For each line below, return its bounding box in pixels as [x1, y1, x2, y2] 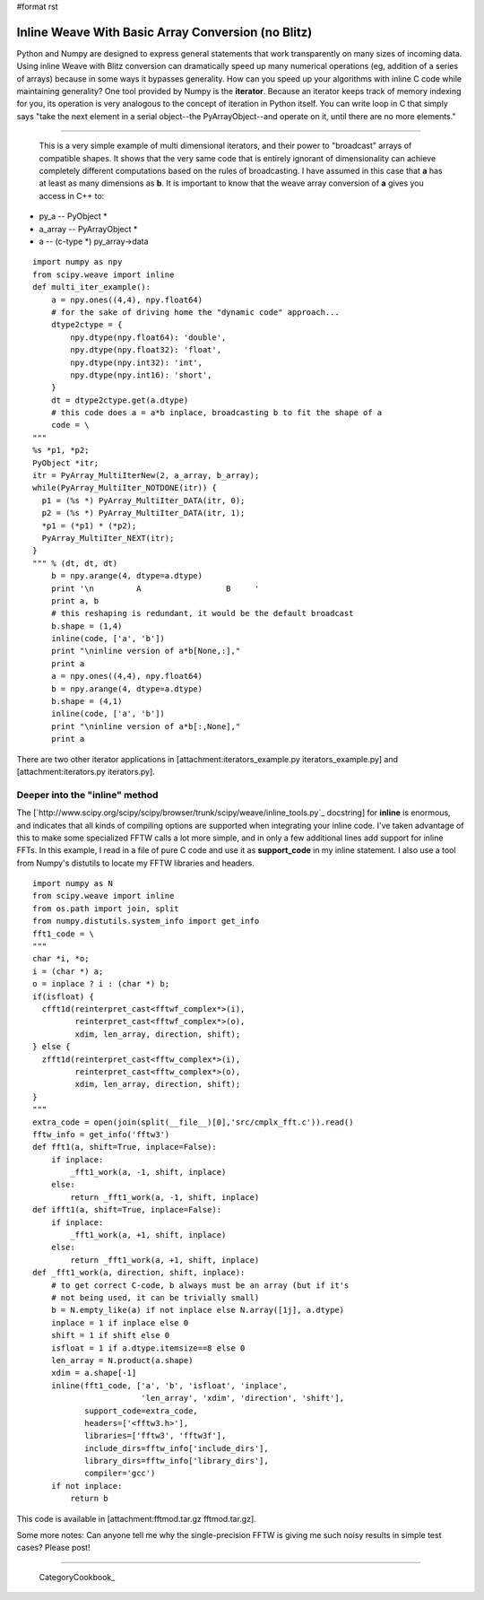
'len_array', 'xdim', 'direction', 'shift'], [140, 1393, 345, 1404]
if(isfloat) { [32, 991, 94, 1002]
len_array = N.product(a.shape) [50, 1355, 194, 1365]
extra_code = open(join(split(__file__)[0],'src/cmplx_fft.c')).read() [32, 1117, 354, 1127]
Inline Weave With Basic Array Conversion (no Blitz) [16, 24, 313, 39]
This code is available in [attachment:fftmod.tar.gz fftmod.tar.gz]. [16, 1513, 257, 1524]
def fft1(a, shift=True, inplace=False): [32, 1142, 217, 1152]
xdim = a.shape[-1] [50, 1368, 137, 1378]
